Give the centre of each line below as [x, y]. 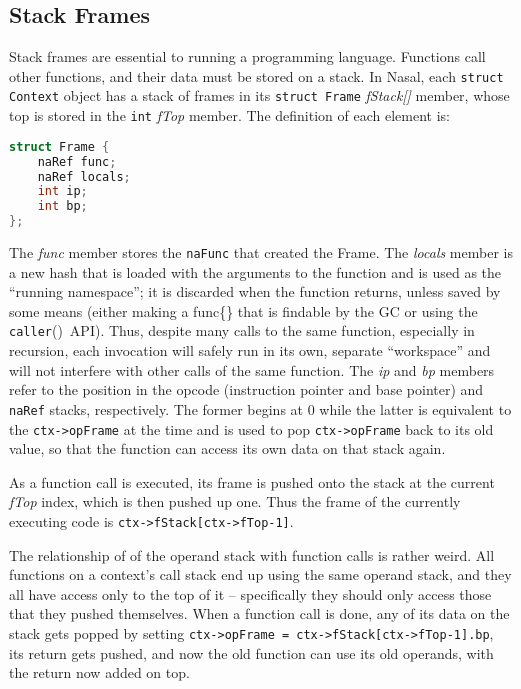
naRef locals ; [84, 176]
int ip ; [62, 191]
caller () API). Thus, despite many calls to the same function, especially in [242, 330]
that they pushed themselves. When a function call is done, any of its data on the [259, 613]
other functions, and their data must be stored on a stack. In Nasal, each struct [256, 75]
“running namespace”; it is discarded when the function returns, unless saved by [255, 291]
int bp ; [62, 206]
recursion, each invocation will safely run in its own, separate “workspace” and [250, 350]
